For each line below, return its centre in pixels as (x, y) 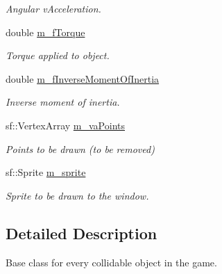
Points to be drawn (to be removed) (80, 148)
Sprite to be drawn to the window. (77, 195)
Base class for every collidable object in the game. (111, 262)
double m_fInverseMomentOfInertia (83, 78)
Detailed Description (82, 233)
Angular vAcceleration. (53, 8)
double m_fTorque (45, 32)
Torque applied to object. (58, 55)
